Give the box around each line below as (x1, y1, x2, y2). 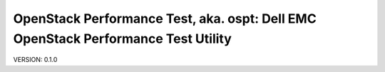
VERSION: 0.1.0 (13, 56, 58, 64)
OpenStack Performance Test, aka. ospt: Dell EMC (13, 11, 317, 26)
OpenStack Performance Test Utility (13, 31, 232, 46)
